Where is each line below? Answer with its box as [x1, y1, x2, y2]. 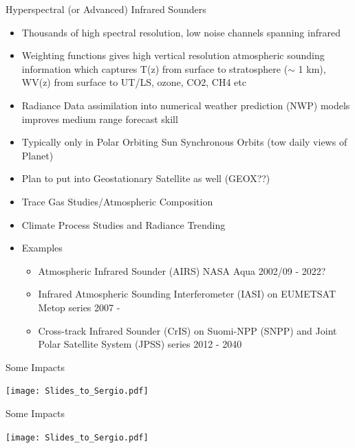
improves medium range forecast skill [21, 111, 178, 126]
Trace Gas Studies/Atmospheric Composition [21, 194, 213, 208]
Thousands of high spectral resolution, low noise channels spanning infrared [21, 25, 341, 39]
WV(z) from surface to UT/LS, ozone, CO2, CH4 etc [21, 75, 246, 89]
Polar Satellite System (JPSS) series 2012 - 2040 [38, 337, 242, 351]
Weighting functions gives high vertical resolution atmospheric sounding [21, 48, 325, 63]
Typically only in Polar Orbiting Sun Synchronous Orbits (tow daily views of [21, 135, 347, 149]
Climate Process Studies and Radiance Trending [21, 217, 226, 232]
